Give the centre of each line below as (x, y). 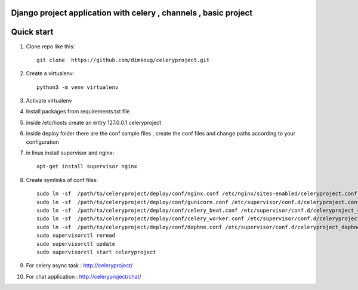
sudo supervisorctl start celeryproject (96, 252)
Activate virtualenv (49, 101)
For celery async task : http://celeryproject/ (79, 266)
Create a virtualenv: (50, 73)
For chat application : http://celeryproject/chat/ (84, 276)
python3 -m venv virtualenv (78, 87)
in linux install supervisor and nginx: (70, 153)
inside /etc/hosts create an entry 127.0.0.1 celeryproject (94, 122)
